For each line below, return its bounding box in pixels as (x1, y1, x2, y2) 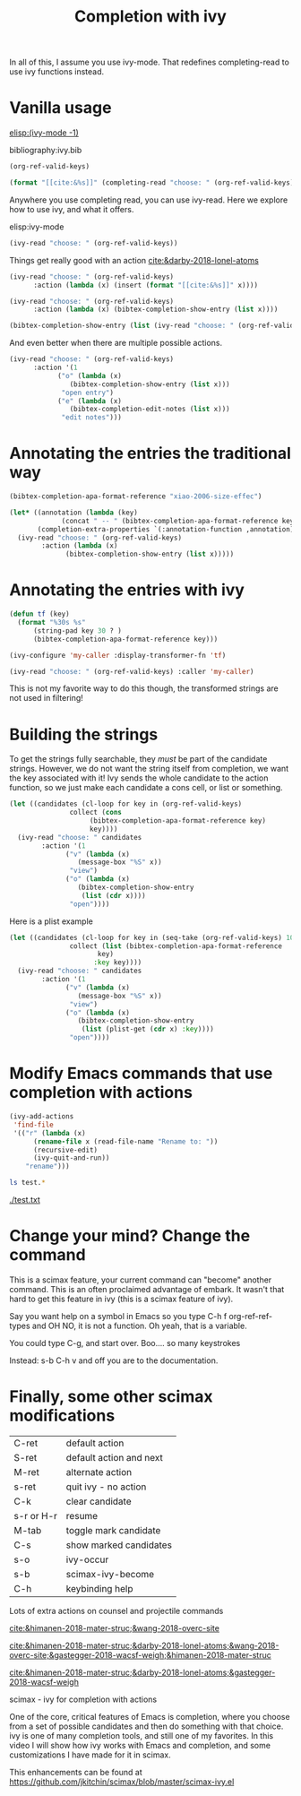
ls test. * (9, 1179, 47, 1187)
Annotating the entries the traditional (9, 444, 291, 463)
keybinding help (65, 1582, 133, 1594)
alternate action (65, 1465, 133, 1478)
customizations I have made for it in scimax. (9, 1749, 172, 1760)
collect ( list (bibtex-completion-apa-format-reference (69, 941, 282, 951)
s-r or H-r (13, 1509, 58, 1522)
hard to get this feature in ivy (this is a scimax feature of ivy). (9, 1293, 234, 1304)
